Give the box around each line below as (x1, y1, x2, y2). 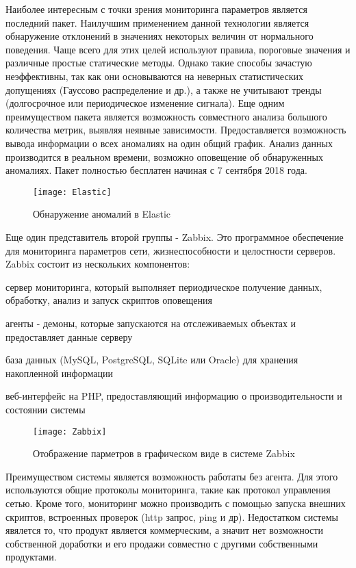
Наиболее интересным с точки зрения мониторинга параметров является (5, 2, 307, 16)
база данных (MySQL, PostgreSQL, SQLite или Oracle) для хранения (5, 352, 298, 367)
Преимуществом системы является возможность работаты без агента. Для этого (5, 469, 338, 483)
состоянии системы (5, 402, 86, 416)
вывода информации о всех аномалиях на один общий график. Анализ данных (5, 135, 333, 150)
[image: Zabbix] (33, 426, 107, 437)
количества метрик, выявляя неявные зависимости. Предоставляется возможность (5, 122, 346, 137)
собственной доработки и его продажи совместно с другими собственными (5, 536, 318, 550)
